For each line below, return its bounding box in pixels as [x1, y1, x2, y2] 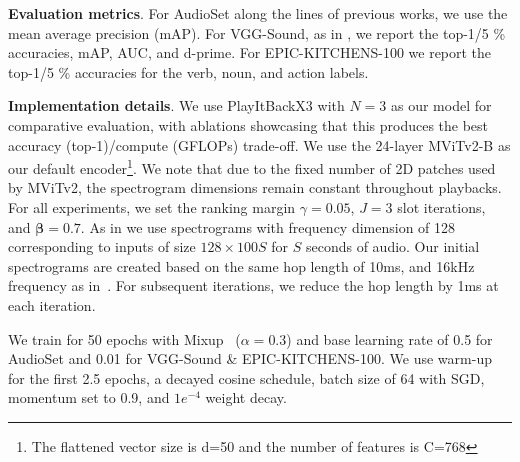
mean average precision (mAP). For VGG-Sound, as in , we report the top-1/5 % [8, 22, 506, 43]
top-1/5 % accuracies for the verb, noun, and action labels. [8, 61, 369, 82]
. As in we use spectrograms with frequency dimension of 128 [80, 216, 456, 237]
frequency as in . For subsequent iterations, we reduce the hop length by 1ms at [8, 275, 499, 296]
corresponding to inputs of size [8, 236, 196, 257]
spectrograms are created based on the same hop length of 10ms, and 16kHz [8, 255, 475, 276]
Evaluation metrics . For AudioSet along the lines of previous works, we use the [8, 3, 508, 23]
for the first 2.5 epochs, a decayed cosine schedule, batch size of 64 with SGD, [8, 367, 485, 388]
